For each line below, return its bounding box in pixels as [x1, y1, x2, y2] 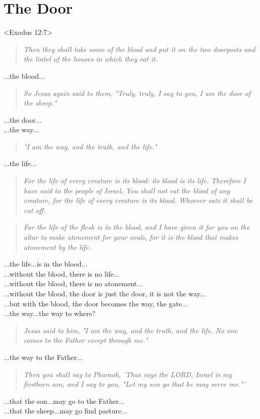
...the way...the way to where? [4, 308, 96, 319]
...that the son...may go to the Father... [4, 395, 125, 406]
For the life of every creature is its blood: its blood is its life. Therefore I [23, 175, 246, 186]
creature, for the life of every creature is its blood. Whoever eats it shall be [23, 195, 253, 205]
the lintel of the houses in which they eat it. [23, 54, 158, 64]
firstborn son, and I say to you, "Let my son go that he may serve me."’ [23, 379, 245, 389]
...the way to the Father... [4, 351, 83, 362]
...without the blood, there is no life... [4, 268, 120, 279]
